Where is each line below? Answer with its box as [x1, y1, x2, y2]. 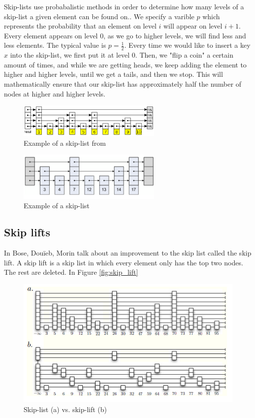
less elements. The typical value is [4, 40, 106, 50]
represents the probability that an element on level [4, 21, 157, 31]
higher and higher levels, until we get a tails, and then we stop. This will [4, 69, 223, 79]
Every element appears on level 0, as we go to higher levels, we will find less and [4, 30, 246, 40]
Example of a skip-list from [24, 137, 106, 148]
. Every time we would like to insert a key [124, 40, 251, 50]
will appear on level [163, 21, 223, 31]
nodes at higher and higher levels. [4, 88, 105, 98]
